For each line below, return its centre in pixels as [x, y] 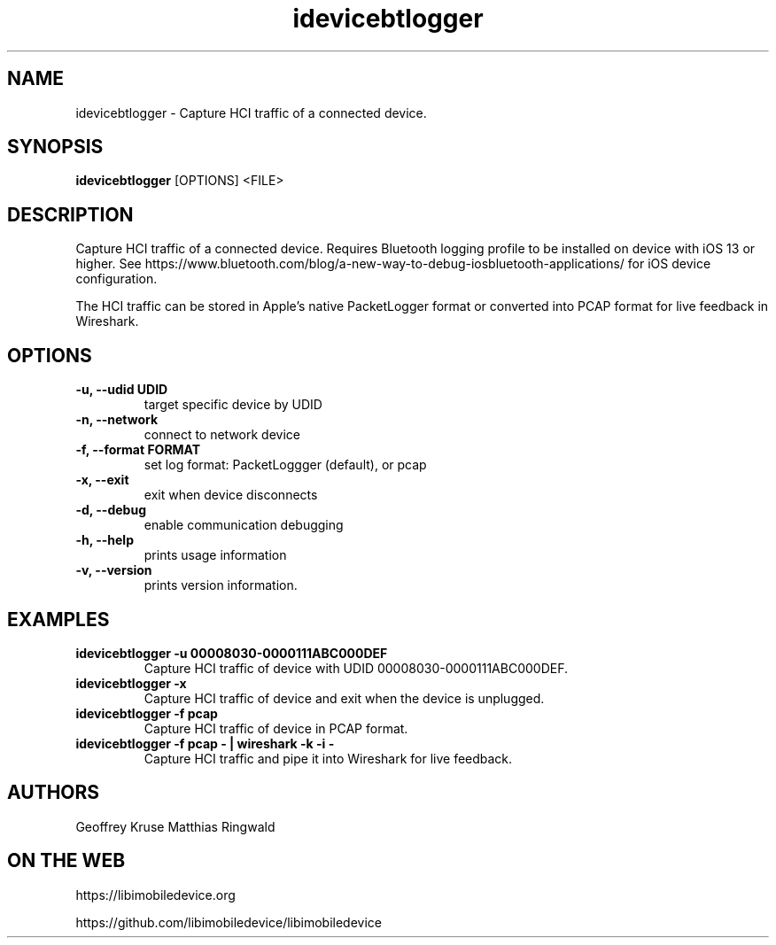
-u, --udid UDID [122, 390]
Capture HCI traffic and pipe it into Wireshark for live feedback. [328, 758]
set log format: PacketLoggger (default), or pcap [285, 465]
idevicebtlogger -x [131, 683]
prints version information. [221, 585]
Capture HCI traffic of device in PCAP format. [276, 728]
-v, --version [114, 570]
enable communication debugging [244, 525]
